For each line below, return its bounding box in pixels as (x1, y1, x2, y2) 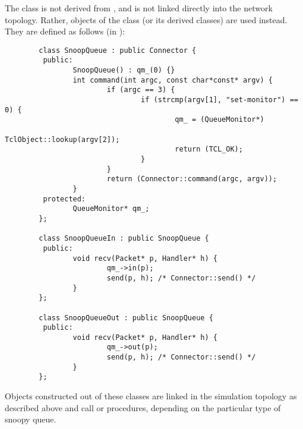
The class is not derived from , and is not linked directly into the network (5, 2, 273, 14)
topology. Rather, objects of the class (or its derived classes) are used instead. (5, 13, 288, 26)
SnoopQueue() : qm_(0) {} (72, 66, 175, 75)
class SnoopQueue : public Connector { (39, 46, 197, 55)
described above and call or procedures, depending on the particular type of (5, 401, 281, 414)
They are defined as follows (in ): (5, 25, 125, 37)
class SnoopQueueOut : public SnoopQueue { (39, 313, 213, 322)
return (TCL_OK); (175, 145, 243, 154)
